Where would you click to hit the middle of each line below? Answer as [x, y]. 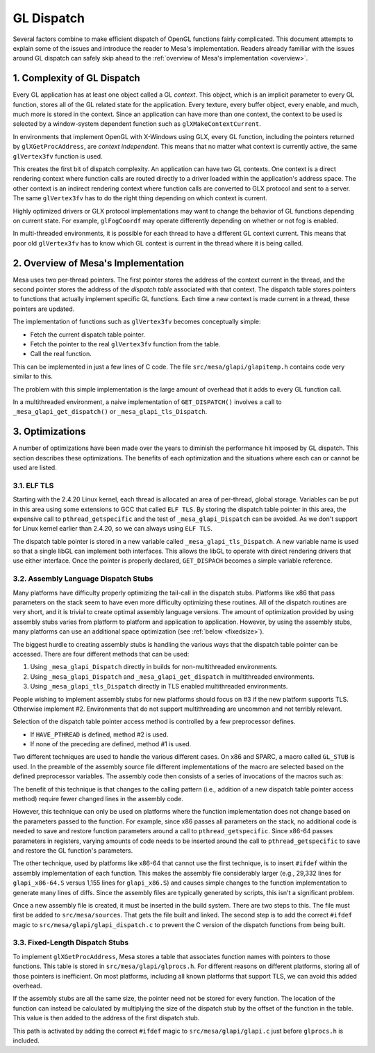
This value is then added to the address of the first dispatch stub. [106, 1018]
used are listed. [35, 467]
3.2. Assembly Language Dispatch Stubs [83, 579]
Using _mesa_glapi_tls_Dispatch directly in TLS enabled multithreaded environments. [159, 686]
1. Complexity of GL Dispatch [76, 78]
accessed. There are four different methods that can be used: [101, 654]
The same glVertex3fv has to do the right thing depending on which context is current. [140, 198]
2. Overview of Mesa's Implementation [98, 263]
